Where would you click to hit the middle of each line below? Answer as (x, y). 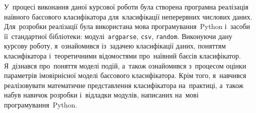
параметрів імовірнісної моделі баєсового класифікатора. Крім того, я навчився (125, 75)
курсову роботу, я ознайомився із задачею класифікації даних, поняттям (115, 46)
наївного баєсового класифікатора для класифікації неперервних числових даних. (128, 16)
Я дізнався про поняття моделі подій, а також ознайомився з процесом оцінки (125, 65)
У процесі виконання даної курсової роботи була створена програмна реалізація (126, 6)
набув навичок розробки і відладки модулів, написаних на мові (101, 95)
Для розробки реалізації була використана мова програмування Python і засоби (127, 26)
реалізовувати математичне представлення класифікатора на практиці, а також (124, 85)
